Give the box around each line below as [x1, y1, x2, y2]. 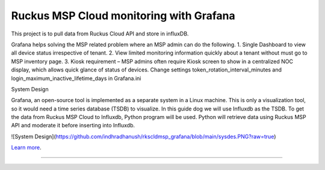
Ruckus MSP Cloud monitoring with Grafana [11, 9, 236, 22]
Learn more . [11, 144, 42, 151]
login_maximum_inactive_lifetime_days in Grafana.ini [11, 74, 141, 82]
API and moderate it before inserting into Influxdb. [11, 122, 135, 129]
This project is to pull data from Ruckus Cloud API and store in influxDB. [11, 30, 189, 37]
